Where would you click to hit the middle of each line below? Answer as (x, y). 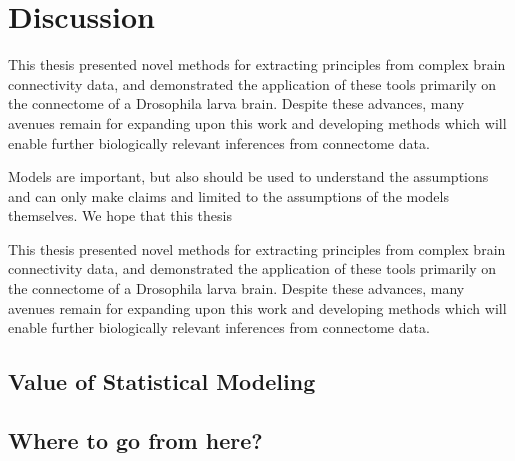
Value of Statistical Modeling (162, 381)
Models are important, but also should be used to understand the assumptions (248, 176)
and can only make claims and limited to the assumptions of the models (228, 195)
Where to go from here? (135, 440)
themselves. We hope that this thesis (120, 215)
